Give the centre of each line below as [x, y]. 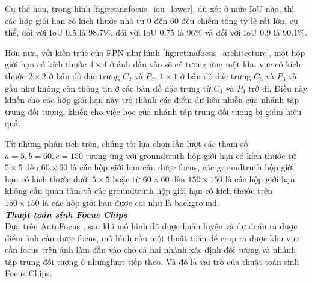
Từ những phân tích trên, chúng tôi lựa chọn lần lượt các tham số [127, 143]
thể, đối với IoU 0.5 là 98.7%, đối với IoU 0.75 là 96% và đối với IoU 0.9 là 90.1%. [156, 32]
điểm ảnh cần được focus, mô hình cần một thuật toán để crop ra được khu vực [152, 238]
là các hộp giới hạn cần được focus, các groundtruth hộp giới [182, 167]
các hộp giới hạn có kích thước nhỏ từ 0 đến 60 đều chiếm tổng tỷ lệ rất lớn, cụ [151, 20]
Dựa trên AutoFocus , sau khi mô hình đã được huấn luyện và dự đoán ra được [151, 226]
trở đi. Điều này [278, 88]
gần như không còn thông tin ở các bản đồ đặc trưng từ [108, 88]
